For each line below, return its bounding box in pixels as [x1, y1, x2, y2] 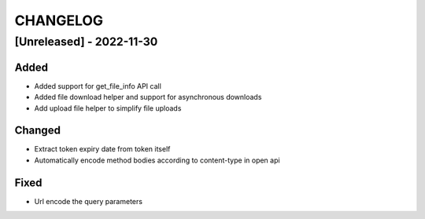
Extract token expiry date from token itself [34, 144, 171, 154]
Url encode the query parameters [34, 196, 143, 206]
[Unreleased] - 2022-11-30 [14, 35, 158, 49]
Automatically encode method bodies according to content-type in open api [34, 155, 280, 165]
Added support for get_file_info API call [34, 81, 161, 90]
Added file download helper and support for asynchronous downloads [34, 93, 262, 102]
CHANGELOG [14, 12, 104, 29]
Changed [14, 124, 61, 137]
